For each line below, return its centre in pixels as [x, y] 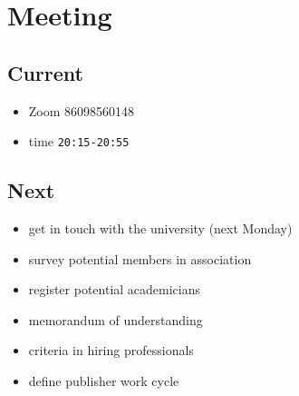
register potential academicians [115, 289]
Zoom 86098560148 [82, 110]
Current [45, 72]
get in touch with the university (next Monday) [160, 228]
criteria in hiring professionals [111, 350]
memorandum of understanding [116, 319]
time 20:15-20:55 [79, 141]
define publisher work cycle [104, 381]
